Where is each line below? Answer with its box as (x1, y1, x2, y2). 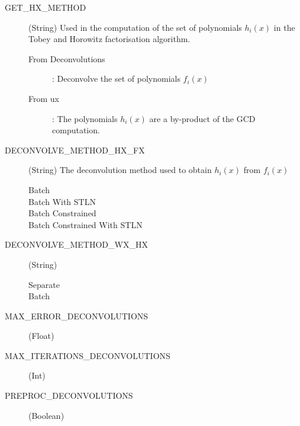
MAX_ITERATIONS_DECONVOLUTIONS (5, 349, 170, 361)
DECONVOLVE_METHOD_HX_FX (5, 143, 145, 156)
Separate (28, 278, 60, 290)
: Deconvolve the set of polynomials (52, 72, 180, 85)
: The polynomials (52, 112, 118, 124)
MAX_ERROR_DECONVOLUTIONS (5, 309, 149, 322)
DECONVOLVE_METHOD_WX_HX (5, 238, 148, 251)
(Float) (28, 329, 54, 342)
